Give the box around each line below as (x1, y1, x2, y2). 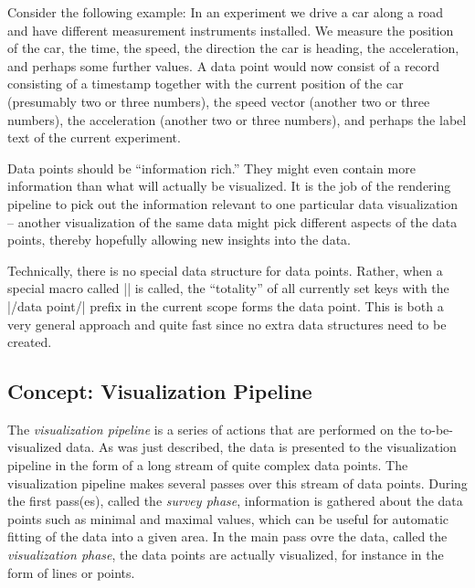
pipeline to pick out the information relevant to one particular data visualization (7, 194, 459, 213)
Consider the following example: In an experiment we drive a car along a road (7, 3, 444, 21)
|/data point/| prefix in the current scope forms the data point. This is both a (7, 296, 444, 315)
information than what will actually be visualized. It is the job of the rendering (7, 176, 451, 195)
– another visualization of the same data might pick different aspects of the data (7, 212, 458, 231)
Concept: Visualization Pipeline (7, 377, 312, 405)
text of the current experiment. (7, 128, 181, 147)
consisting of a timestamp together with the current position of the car (7, 74, 404, 93)
